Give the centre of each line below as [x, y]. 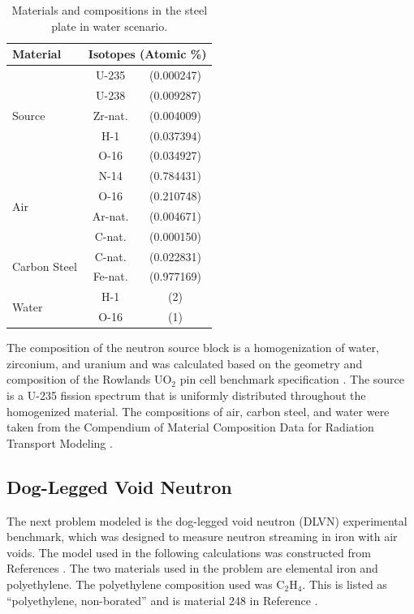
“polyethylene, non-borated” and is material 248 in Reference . [162, 600]
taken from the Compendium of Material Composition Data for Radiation [190, 427]
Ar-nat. [110, 215]
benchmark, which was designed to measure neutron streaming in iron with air [202, 537]
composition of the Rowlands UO [89, 379]
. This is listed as [345, 584]
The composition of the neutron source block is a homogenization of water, [193, 348]
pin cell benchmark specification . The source [292, 379]
